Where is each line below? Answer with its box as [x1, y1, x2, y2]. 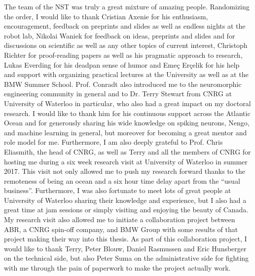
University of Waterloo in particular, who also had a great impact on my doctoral [4, 98, 251, 108]
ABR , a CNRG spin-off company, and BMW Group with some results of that [4, 224, 238, 234]
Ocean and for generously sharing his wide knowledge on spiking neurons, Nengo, [4, 118, 250, 128]
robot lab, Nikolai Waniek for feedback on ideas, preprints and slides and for [4, 30, 235, 40]
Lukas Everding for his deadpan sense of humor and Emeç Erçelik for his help [4, 59, 240, 70]
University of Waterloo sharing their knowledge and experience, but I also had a [4, 195, 247, 205]
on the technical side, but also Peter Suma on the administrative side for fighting [4, 253, 249, 263]
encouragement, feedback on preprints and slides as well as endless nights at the [4, 21, 246, 31]
